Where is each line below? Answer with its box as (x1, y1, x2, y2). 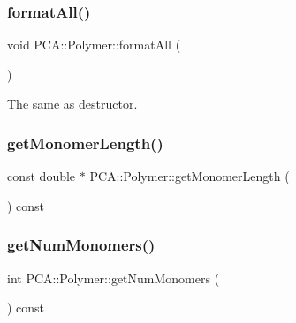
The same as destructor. (7, 94, 138, 113)
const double (7, 167, 76, 185)
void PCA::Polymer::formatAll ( (7, 35, 181, 54)
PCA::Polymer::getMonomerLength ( (89, 167, 290, 185)
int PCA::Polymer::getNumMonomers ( (7, 268, 220, 287)
